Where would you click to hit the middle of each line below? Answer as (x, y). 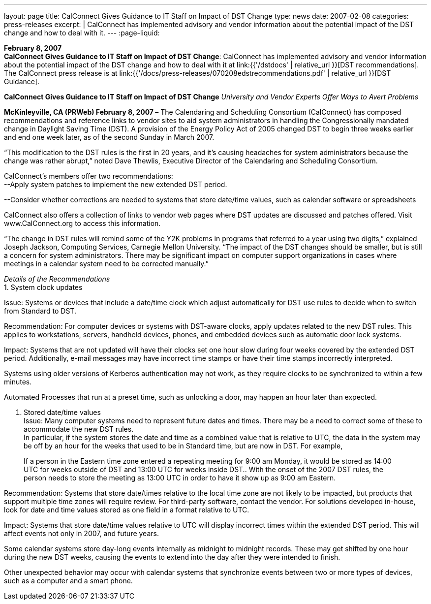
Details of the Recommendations (57, 279)
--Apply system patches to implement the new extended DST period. (116, 184)
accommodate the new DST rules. (79, 429)
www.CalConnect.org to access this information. (82, 223)
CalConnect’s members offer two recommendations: (89, 176)
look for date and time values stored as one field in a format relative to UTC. (127, 510)
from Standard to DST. (40, 311)
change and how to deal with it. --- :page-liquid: (82, 33)
